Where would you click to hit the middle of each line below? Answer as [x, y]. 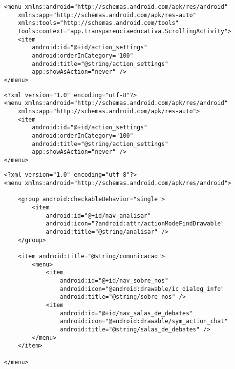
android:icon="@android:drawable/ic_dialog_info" [142, 289]
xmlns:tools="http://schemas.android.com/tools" [98, 23]
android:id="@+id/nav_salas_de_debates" [126, 313]
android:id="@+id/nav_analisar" [98, 215]
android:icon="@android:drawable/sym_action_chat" [144, 321]
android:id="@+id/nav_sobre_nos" [114, 281]
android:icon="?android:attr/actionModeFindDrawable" [135, 224]
